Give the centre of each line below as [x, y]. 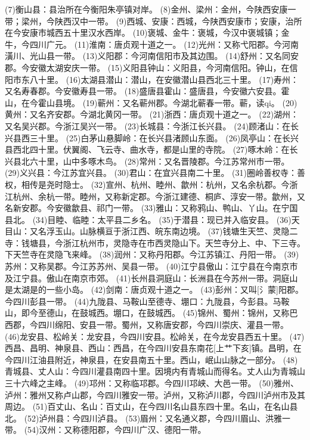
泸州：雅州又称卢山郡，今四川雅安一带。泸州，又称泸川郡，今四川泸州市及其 [155, 394]
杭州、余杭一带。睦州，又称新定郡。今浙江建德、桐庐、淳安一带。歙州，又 [159, 196]
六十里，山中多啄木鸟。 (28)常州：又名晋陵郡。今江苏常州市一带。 [159, 161]
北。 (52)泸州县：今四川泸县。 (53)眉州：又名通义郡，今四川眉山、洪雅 [144, 418]
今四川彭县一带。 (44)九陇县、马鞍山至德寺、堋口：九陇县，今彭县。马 [143, 301]
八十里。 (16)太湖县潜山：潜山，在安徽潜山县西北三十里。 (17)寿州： [164, 79]
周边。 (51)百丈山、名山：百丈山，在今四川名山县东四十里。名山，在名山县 [151, 406]
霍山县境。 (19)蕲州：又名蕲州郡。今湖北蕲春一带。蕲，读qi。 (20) [168, 102]
